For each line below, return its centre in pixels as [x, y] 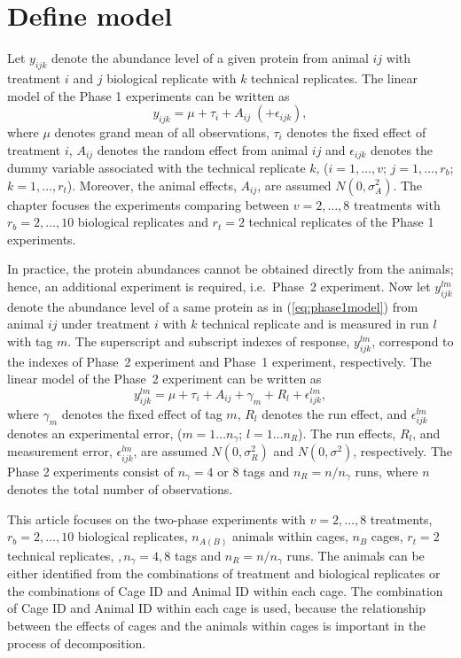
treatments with [397, 204]
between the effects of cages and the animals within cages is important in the [217, 625]
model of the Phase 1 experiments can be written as [148, 95]
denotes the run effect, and [335, 413]
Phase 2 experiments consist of [90, 471]
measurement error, [60, 451]
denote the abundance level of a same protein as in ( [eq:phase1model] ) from [213, 306]
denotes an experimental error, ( [95, 433]
